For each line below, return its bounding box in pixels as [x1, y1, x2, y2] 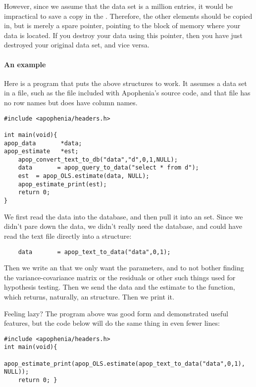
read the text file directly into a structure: [4, 230, 132, 241]
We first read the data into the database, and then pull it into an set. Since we [4, 211, 243, 221]
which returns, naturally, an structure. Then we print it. [4, 291, 174, 301]
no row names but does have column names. [4, 97, 138, 107]
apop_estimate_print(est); [18, 180, 107, 188]
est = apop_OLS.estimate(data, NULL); [18, 172, 150, 180]
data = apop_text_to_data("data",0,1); [18, 248, 171, 256]
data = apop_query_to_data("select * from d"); [18, 164, 199, 172]
